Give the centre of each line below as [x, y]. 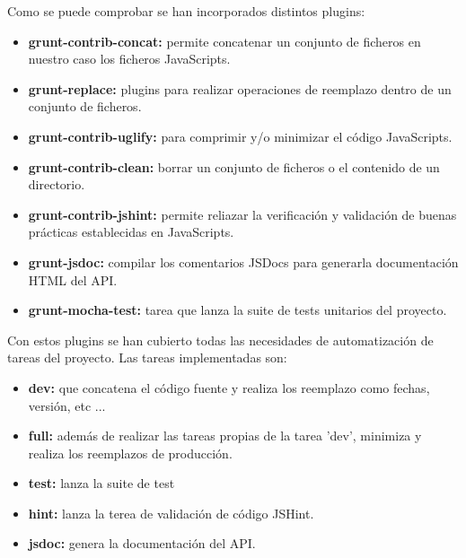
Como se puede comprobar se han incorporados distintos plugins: [186, 11]
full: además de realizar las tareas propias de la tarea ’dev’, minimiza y [225, 436]
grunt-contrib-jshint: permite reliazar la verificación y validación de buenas [242, 214]
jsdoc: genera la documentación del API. [142, 543]
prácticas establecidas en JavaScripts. [131, 232]
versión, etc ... [67, 405]
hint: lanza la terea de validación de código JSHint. [171, 513]
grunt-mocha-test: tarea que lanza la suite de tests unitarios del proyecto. [237, 310]
